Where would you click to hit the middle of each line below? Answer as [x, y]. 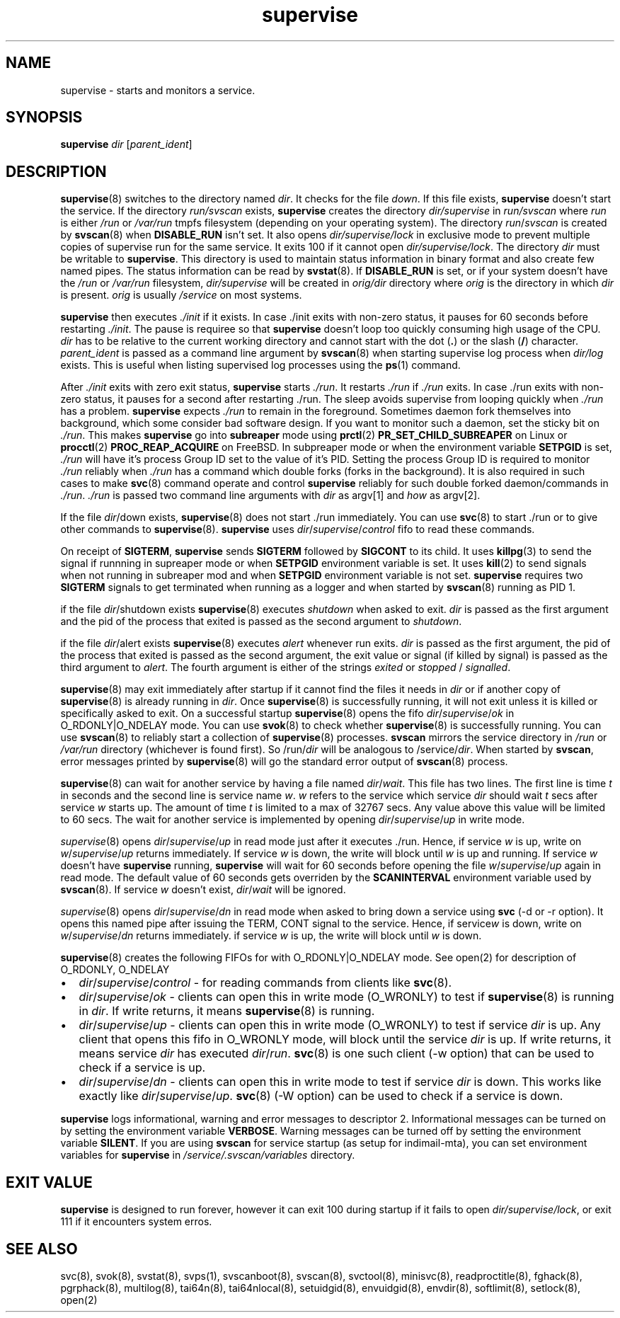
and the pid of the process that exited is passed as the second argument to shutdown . [261, 621]
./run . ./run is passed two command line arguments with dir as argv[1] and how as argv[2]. [270, 495]
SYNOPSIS [44, 118]
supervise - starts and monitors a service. [158, 90]
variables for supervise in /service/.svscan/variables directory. [208, 1155]
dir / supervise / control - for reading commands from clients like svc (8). [265, 983]
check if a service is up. [142, 1068]
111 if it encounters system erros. [136, 1222]
